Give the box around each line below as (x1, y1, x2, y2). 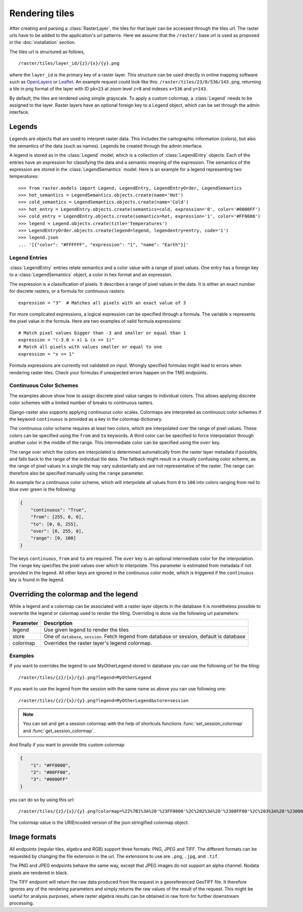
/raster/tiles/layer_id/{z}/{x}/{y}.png (18, 61, 120, 66)
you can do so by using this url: (9, 797, 75, 803)
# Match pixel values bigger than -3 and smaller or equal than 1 (18, 330, 186, 336)
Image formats (9, 833, 57, 842)
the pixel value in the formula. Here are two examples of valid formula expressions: (9, 318, 182, 324)
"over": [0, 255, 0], (30, 529, 84, 534)
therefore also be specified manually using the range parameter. (9, 470, 144, 476)
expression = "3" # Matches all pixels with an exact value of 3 (18, 300, 186, 306)
